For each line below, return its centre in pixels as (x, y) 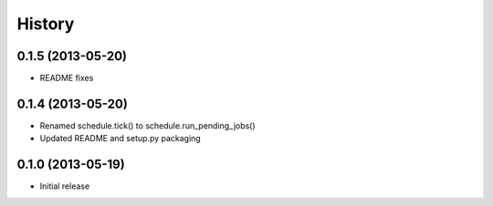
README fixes (67, 78)
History (46, 24)
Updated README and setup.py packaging (120, 139)
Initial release (65, 186)
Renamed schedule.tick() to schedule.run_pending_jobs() (147, 125)
